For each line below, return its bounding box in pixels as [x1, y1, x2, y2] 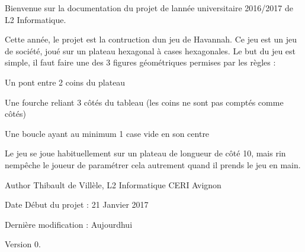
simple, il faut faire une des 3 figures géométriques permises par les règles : [5, 56, 276, 68]
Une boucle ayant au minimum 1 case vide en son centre [5, 127, 210, 139]
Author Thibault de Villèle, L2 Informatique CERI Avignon [5, 178, 221, 191]
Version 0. [5, 238, 41, 250]
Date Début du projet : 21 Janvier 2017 [5, 198, 149, 211]
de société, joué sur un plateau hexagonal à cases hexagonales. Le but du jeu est [5, 44, 296, 57]
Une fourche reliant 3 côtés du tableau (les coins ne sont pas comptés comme [5, 96, 284, 108]
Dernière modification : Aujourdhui [5, 218, 133, 230]
